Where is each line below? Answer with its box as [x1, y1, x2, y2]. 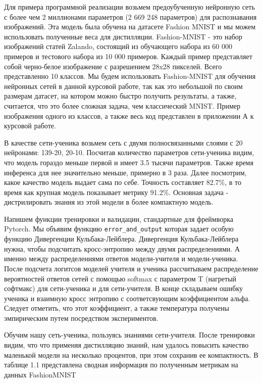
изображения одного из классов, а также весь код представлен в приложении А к [4, 110, 254, 121]
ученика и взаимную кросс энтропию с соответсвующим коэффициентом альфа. [4, 293, 250, 303]
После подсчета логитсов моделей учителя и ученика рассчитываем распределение [4, 263, 258, 273]
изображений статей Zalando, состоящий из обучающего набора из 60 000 [4, 41, 232, 52]
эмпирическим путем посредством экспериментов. [4, 312, 159, 323]
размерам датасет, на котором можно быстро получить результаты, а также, [4, 90, 237, 101]
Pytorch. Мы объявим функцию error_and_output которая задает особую [4, 223, 234, 234]
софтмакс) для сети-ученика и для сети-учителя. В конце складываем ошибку [4, 283, 243, 294]
